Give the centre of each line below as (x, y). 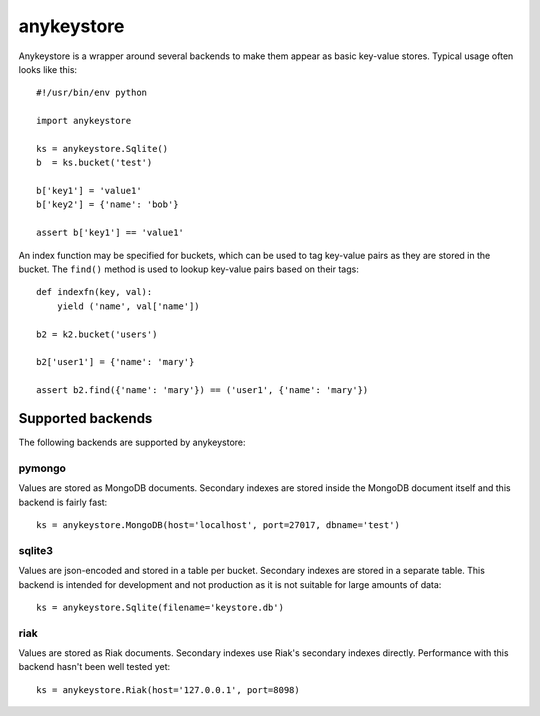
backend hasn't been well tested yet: (94, 667)
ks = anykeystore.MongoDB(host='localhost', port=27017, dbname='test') (218, 524)
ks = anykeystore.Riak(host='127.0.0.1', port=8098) (168, 689)
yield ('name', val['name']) (128, 306)
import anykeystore (84, 121)
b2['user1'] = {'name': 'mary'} (115, 362)
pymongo (42, 468)
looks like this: (48, 69)
